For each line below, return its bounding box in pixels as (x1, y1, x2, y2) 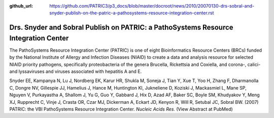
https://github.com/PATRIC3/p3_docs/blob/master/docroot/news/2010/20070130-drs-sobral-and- (49, 3, 255, 9)
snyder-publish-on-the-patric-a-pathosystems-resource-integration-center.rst (49, 10, 214, 16)
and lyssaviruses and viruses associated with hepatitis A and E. (9, 68, 142, 74)
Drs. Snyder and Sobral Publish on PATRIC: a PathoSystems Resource (9, 23, 233, 32)
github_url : (9, 3, 33, 9)
